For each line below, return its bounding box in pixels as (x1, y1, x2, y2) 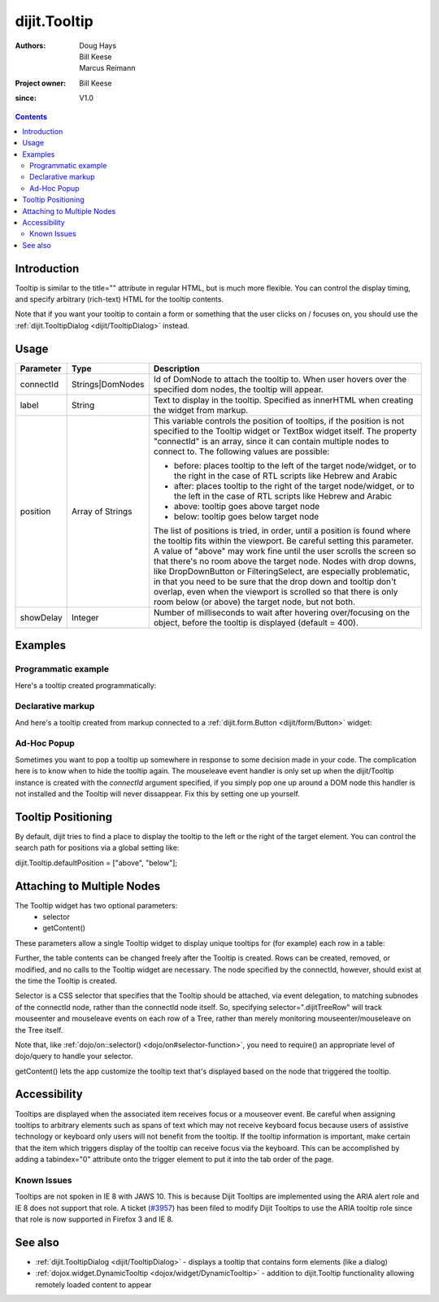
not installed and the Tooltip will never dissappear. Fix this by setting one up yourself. (15, 789, 300, 799)
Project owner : (15, 78, 67, 88)
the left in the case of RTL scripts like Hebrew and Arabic (173, 490, 392, 502)
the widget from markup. (153, 404, 249, 416)
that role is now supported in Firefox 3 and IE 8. (15, 1214, 174, 1224)
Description (153, 363, 200, 374)
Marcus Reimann (79, 63, 136, 73)
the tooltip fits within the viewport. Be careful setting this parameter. (153, 535, 414, 546)
